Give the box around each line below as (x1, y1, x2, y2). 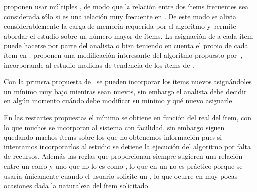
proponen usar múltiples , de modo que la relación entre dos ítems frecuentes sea (4, 1, 249, 11)
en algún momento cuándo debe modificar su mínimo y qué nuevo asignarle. (4, 96, 234, 106)
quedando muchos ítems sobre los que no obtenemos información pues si (4, 132, 222, 142)
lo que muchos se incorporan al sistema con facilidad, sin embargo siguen (4, 122, 225, 132)
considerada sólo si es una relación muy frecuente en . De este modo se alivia (4, 11, 237, 21)
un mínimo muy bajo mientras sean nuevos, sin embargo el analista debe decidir (4, 86, 247, 96)
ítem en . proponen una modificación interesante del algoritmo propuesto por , (4, 49, 243, 60)
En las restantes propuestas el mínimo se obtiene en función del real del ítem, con (4, 112, 252, 122)
